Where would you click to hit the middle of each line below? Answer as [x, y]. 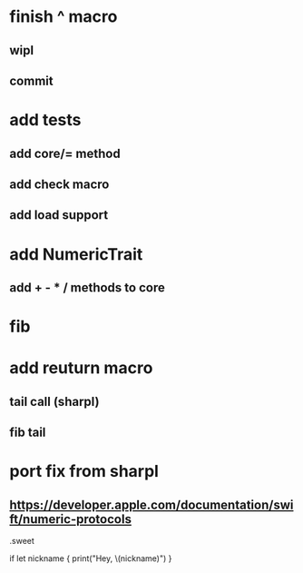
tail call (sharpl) [54, 401]
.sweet [22, 541]
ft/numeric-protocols [70, 519]
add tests [45, 120]
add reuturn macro [81, 368]
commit [31, 80]
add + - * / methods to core [87, 287]
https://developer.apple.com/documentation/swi [151, 504]
